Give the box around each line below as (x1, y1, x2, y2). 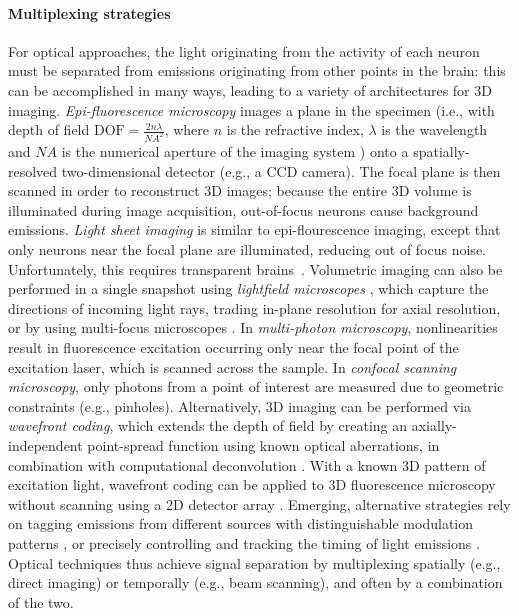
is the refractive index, (226, 119, 364, 140)
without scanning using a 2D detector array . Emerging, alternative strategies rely (8, 493, 511, 514)
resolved (8, 160, 58, 181)
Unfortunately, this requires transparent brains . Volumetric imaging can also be (8, 258, 503, 279)
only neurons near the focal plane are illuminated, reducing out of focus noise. (8, 239, 486, 260)
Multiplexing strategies (8, 2, 171, 23)
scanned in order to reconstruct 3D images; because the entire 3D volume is (8, 180, 472, 201)
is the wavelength (381, 119, 488, 140)
